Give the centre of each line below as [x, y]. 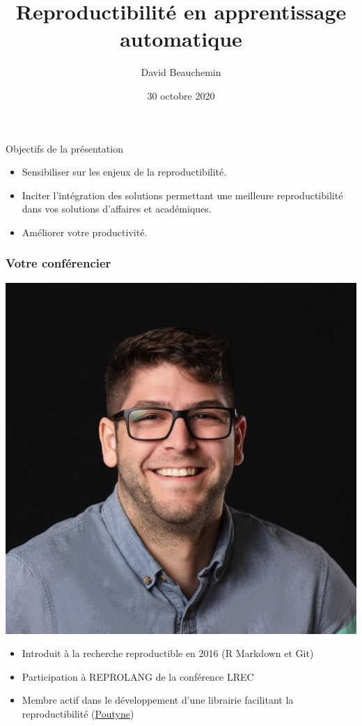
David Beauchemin [181, 72]
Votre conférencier [58, 263]
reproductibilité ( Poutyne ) [78, 714]
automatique [181, 39]
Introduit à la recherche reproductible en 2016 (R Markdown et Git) [168, 653]
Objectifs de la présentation [64, 148]
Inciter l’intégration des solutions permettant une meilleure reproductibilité [182, 195]
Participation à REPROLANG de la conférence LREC [138, 676]
